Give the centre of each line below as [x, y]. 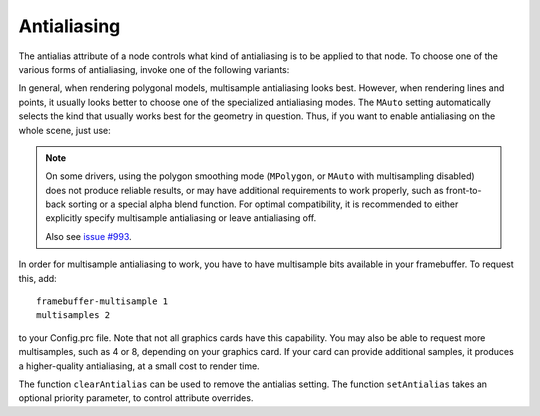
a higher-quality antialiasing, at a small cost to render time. [139, 366]
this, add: [37, 278]
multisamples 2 [73, 315]
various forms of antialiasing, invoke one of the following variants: [154, 69]
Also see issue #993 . [88, 236]
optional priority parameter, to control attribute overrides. [136, 398]
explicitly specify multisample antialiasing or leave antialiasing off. [181, 218]
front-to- [463, 190]
